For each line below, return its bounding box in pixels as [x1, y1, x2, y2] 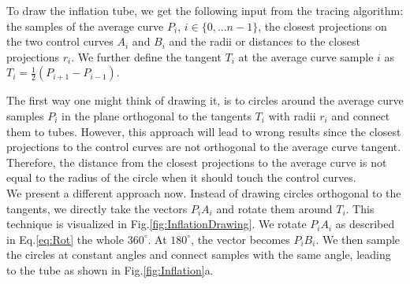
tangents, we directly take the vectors [6, 200, 188, 216]
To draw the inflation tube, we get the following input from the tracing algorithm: [6, 2, 404, 18]
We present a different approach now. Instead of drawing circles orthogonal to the [6, 184, 401, 201]
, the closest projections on [258, 17, 387, 34]
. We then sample [315, 231, 401, 247]
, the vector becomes [191, 231, 290, 247]
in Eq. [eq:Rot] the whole [6, 231, 124, 247]
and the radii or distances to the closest [169, 33, 360, 50]
